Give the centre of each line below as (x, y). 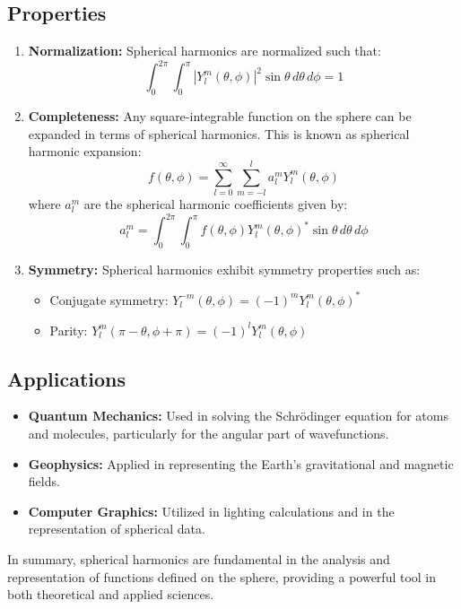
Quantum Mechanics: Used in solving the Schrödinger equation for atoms (238, 416)
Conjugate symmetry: (109, 299)
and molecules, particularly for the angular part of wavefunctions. (209, 433)
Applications (67, 378)
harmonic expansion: (85, 151)
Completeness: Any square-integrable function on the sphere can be (220, 116)
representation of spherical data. (117, 529)
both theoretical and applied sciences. (111, 594)
